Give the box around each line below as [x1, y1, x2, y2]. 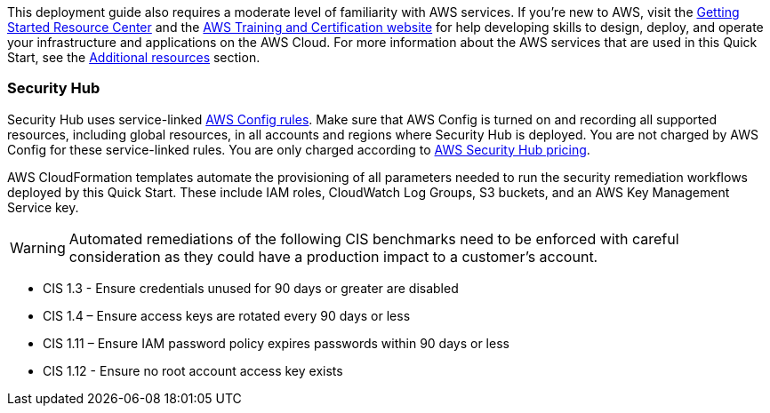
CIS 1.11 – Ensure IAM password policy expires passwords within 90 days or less [43, 335, 509, 351]
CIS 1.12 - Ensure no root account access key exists [43, 362, 343, 378]
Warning [10, 238, 66, 257]
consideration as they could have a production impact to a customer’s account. [68, 247, 598, 266]
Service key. [7, 199, 79, 215]
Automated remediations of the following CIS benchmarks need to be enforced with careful [68, 229, 679, 248]
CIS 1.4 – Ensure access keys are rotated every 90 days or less [43, 307, 411, 323]
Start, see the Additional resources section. [7, 50, 261, 65]
